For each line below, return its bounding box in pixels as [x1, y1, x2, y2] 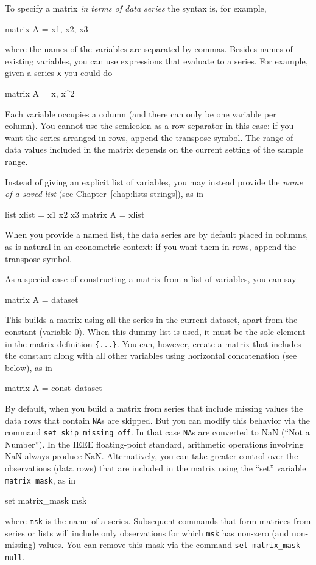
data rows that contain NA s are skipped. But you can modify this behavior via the [5, 414, 311, 426]
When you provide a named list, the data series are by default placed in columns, [5, 228, 309, 241]
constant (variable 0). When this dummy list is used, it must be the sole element [5, 325, 306, 338]
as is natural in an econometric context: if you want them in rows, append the [5, 240, 297, 252]
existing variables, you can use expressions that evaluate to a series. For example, [5, 54, 308, 67]
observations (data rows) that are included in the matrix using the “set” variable [5, 462, 306, 474]
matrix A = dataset [5, 293, 79, 305]
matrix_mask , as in [5, 473, 76, 486]
